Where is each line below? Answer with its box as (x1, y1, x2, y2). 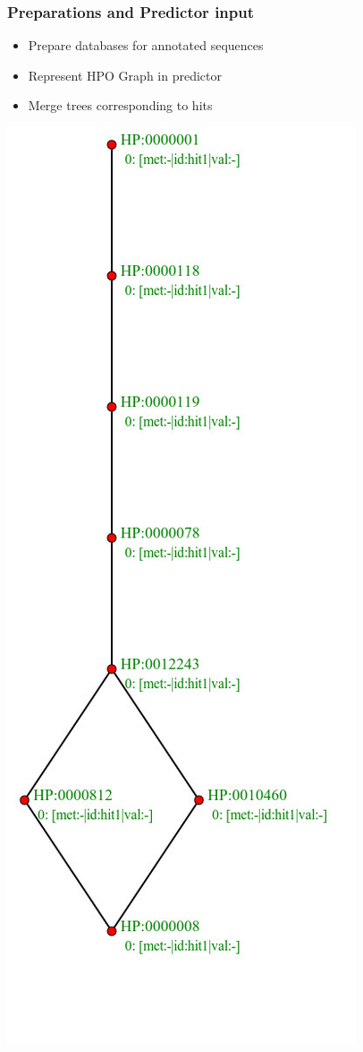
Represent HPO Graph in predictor (28, 65, 222, 84)
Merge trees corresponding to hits (28, 96, 213, 115)
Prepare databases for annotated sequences (28, 36, 264, 55)
